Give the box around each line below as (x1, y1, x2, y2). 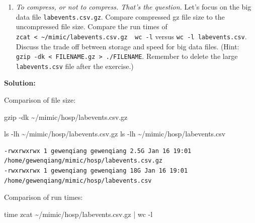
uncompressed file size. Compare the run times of (16, 21, 167, 32)
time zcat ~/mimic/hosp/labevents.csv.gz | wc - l (4, 208, 153, 219)
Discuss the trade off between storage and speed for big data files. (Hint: (16, 41, 239, 51)
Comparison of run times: (4, 192, 83, 202)
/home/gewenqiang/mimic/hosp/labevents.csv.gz (4, 157, 162, 165)
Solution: (4, 78, 36, 88)
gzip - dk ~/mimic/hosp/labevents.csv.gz (4, 111, 128, 122)
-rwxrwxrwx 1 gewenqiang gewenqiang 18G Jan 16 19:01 (4, 167, 188, 174)
